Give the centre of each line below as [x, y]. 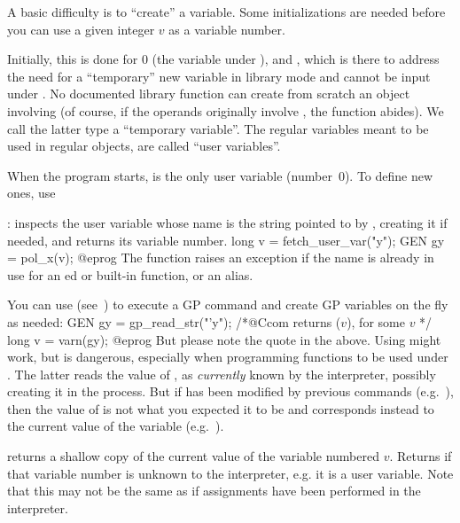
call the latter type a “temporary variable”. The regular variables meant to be [218, 128]
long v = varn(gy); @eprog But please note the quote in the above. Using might [224, 339]
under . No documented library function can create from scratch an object [209, 94]
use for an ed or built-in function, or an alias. [130, 274]
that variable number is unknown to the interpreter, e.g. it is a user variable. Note [230, 473]
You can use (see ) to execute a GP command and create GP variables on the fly [228, 304]
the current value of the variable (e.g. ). [116, 426]
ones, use [31, 193]
